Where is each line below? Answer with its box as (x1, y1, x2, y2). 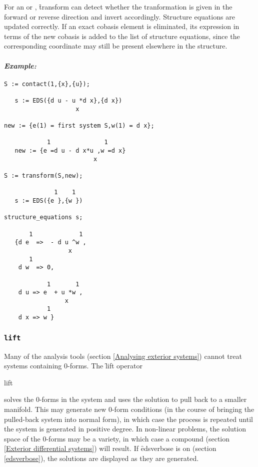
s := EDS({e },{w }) (14, 197, 83, 204)
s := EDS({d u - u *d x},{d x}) (14, 97, 122, 105)
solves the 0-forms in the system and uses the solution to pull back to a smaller (4, 394, 247, 404)
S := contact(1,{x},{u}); (4, 80, 90, 88)
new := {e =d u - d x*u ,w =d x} (14, 147, 126, 155)
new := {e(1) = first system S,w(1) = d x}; (4, 122, 154, 130)
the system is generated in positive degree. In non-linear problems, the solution (4, 423, 246, 434)
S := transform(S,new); (4, 172, 83, 179)
